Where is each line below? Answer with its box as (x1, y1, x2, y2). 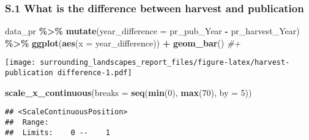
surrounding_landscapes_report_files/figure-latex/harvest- (40, 58, 290, 67)
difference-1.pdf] (57, 68, 132, 78)
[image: (5, 58, 36, 67)
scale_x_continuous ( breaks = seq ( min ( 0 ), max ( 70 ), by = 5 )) (5, 86, 252, 98)
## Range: (5, 117, 49, 127)
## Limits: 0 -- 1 (5, 128, 110, 137)
